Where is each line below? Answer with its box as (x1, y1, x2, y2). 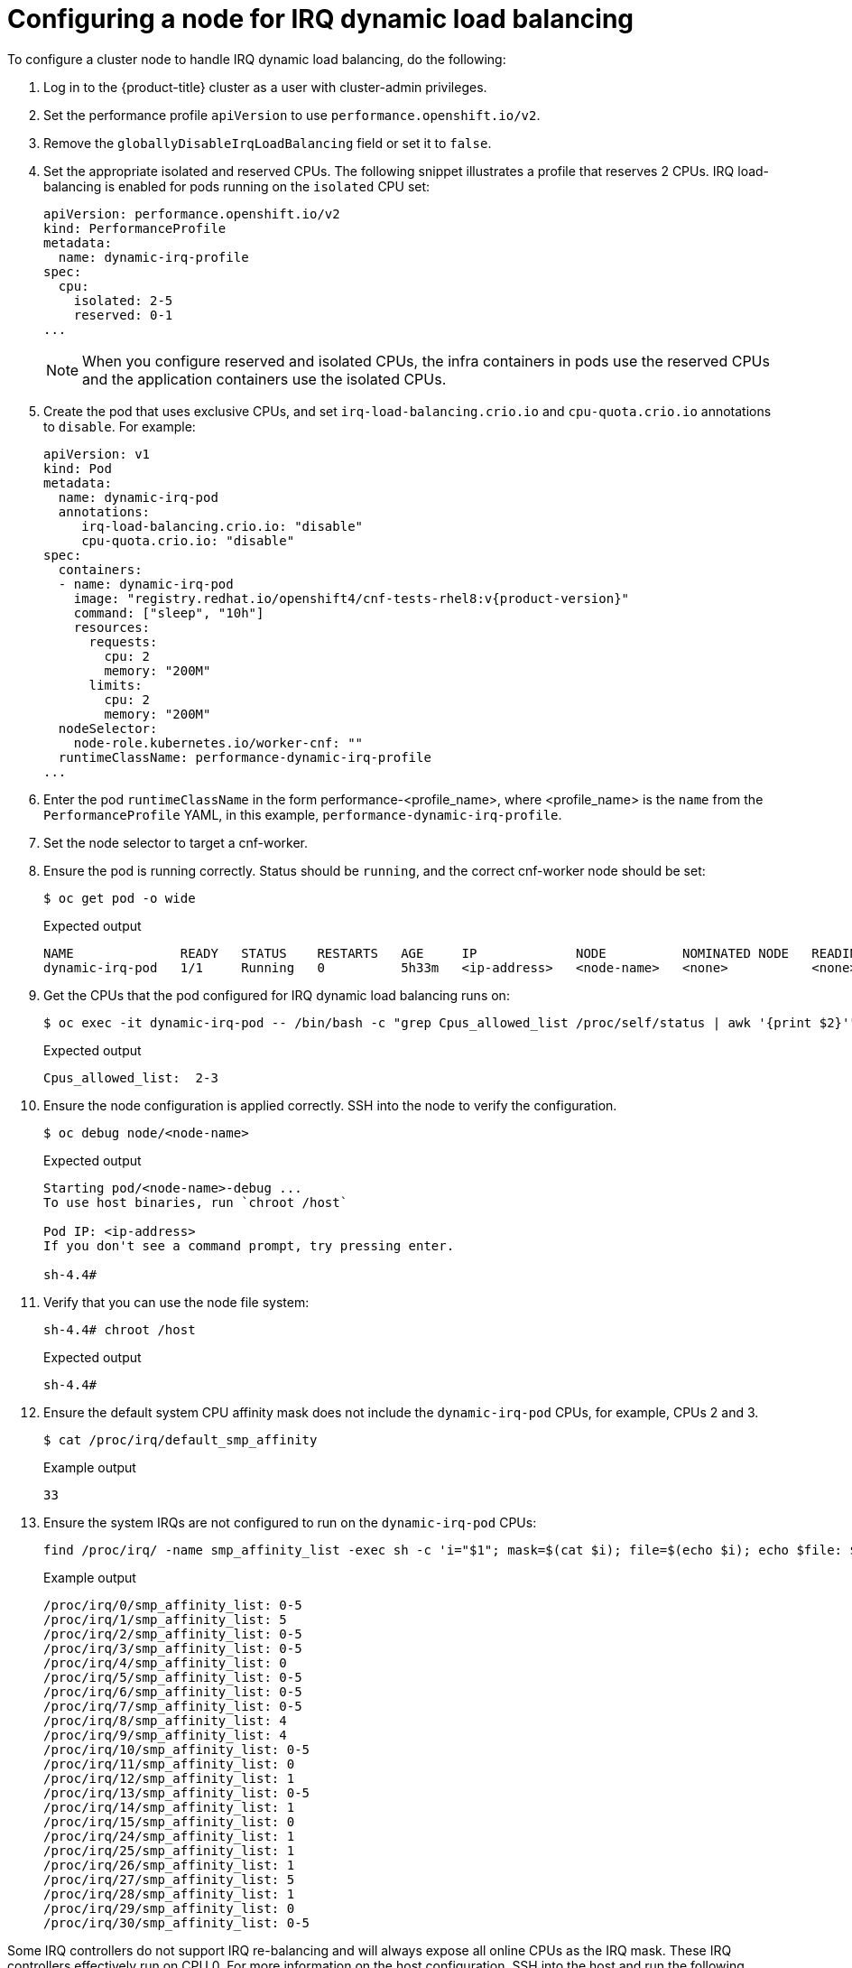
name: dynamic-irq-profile (58, 249, 249, 265)
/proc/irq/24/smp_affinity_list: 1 (43, 1828, 295, 1843)
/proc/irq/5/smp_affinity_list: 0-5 (43, 1669, 302, 1685)
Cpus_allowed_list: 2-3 (43, 1070, 218, 1085)
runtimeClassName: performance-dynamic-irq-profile (58, 749, 431, 765)
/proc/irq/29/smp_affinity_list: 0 (43, 1900, 295, 1916)
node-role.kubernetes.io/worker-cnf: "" (73, 735, 364, 750)
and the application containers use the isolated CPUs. (82, 369, 447, 388)
